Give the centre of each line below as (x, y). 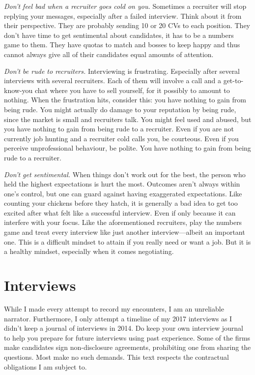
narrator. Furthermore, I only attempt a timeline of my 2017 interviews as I (118, 318)
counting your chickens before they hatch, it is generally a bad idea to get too (121, 203)
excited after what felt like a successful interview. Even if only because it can (120, 212)
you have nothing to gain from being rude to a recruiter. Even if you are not (119, 129)
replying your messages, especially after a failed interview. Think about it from (123, 16)
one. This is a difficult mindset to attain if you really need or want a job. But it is (127, 241)
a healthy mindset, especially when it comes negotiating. (89, 251)
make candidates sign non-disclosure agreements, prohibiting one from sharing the (127, 347)
